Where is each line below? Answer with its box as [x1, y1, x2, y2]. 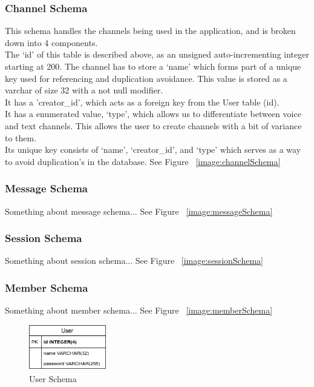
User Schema [29, 372, 77, 385]
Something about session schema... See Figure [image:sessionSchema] [5, 254, 263, 267]
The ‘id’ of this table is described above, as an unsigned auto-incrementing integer [5, 48, 309, 61]
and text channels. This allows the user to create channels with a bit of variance [5, 119, 302, 132]
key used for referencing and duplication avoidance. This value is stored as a [5, 72, 287, 84]
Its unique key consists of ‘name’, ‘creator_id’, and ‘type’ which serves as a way [5, 143, 301, 156]
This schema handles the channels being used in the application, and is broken [5, 24, 296, 37]
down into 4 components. [5, 36, 98, 49]
